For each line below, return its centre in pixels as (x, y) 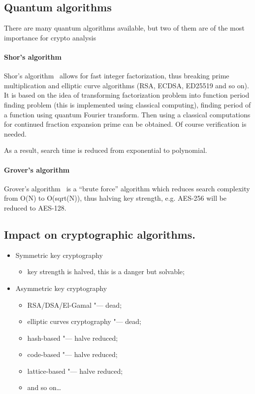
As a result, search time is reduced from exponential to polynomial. (106, 150)
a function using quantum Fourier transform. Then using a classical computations (127, 114)
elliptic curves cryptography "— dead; (84, 321)
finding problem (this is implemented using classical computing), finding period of (127, 104)
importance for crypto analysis (50, 37)
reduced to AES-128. (35, 207)
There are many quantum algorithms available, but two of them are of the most (124, 28)
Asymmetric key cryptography (61, 288)
